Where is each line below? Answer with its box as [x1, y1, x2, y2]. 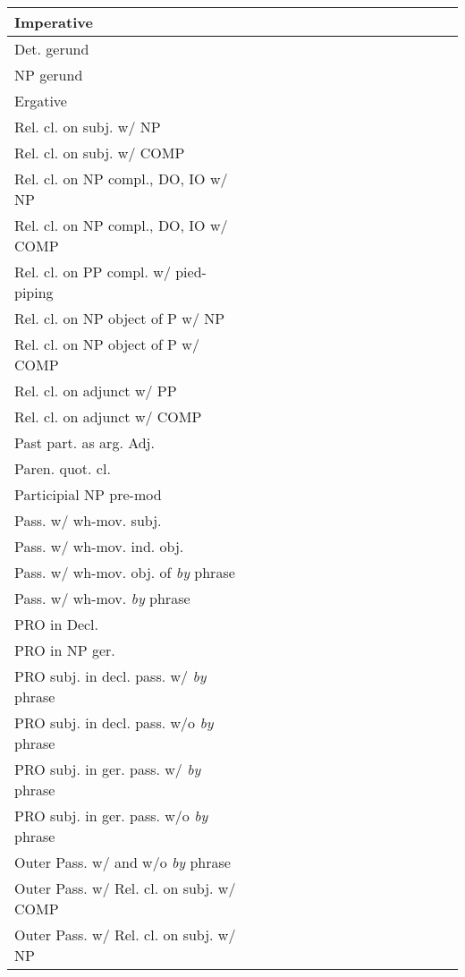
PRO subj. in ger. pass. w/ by [14, 759, 201, 779]
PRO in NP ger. [14, 640, 115, 660]
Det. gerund [14, 38, 89, 59]
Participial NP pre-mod [14, 484, 162, 505]
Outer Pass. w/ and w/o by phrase [14, 852, 231, 872]
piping [14, 282, 54, 302]
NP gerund [14, 64, 83, 85]
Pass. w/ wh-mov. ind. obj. [14, 536, 184, 556]
